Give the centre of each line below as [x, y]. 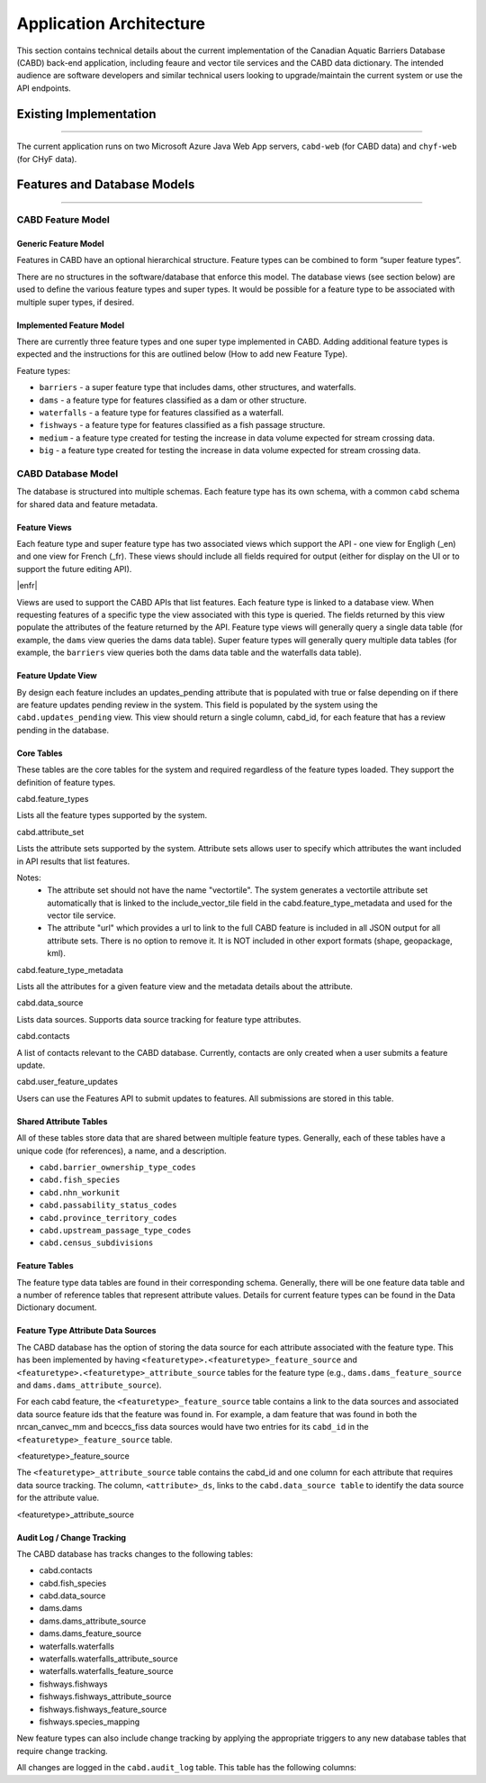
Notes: [29, 878]
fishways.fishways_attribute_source [105, 1697]
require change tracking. [62, 1751]
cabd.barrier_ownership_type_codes [118, 1167]
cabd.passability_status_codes [108, 1205]
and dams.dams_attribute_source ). [89, 1385]
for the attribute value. [58, 1498]
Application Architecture [111, 23]
